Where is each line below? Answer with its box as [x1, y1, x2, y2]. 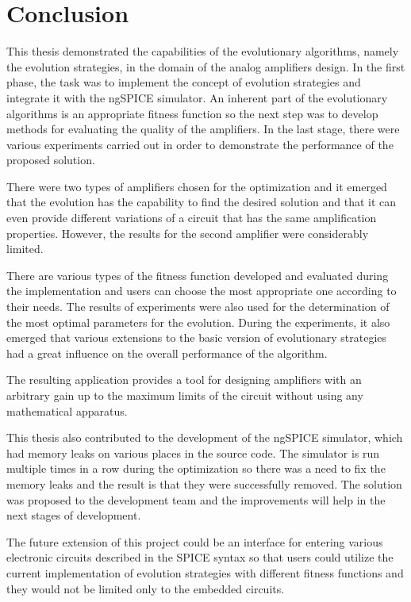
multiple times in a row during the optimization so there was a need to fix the [6, 460, 386, 477]
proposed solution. [6, 151, 95, 168]
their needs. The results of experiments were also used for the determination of [6, 298, 390, 315]
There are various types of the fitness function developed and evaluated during [6, 266, 389, 283]
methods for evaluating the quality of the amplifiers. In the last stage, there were [6, 121, 400, 137]
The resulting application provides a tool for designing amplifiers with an [6, 371, 362, 388]
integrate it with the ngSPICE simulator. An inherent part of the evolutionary [6, 89, 388, 105]
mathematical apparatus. [6, 402, 128, 419]
